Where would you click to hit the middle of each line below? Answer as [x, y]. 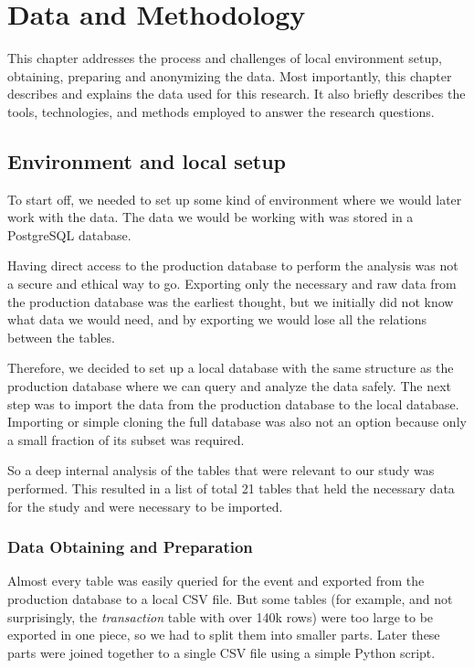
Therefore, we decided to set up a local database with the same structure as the [231, 368]
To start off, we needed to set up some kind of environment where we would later [235, 199]
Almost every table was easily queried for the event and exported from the [216, 581]
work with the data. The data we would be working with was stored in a [211, 217]
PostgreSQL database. [69, 234]
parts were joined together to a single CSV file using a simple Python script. [221, 652]
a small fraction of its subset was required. [126, 439]
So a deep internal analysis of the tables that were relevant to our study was [221, 470]
